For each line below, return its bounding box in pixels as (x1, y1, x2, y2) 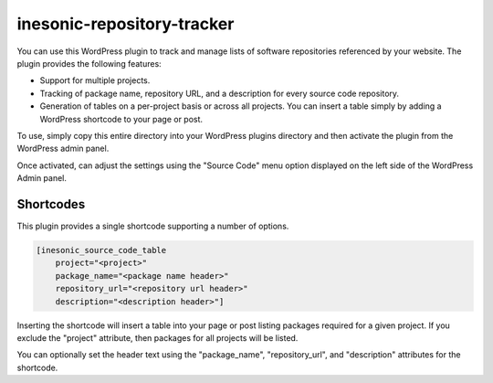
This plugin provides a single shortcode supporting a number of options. (16, 220, 289, 231)
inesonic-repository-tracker (16, 14, 235, 34)
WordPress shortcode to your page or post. (39, 113, 204, 124)
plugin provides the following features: (16, 58, 162, 69)
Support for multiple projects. (39, 75, 151, 86)
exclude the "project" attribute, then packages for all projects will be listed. (16, 332, 299, 343)
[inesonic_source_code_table (36, 245, 167, 255)
